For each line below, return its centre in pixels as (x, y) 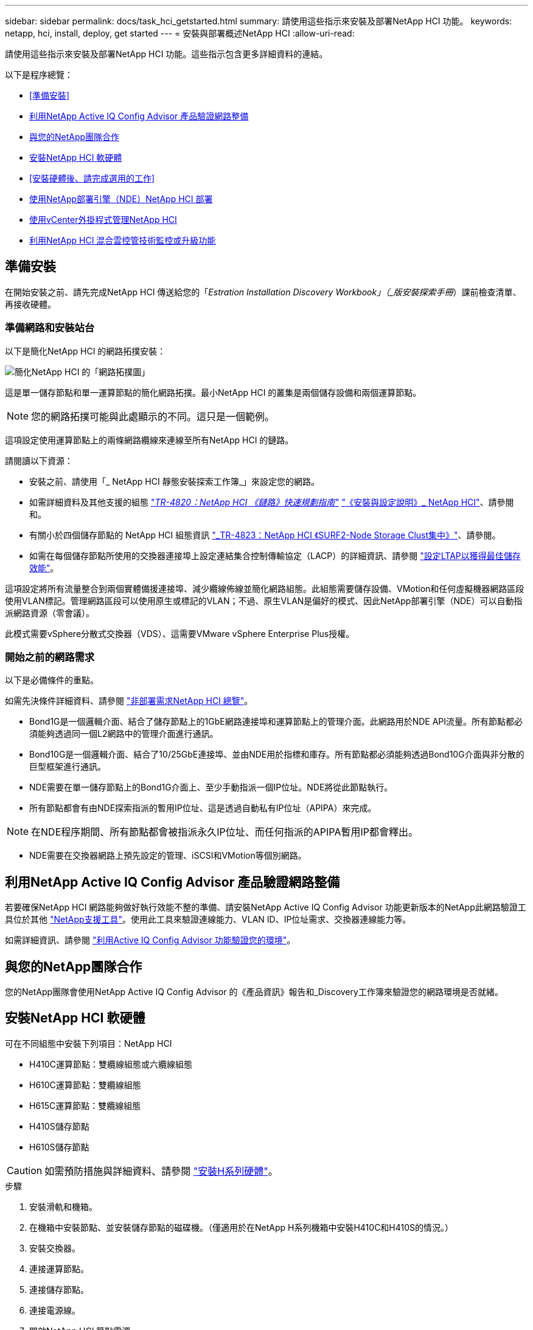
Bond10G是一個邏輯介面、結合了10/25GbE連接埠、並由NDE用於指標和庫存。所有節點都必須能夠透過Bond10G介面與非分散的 (277, 755)
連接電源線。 (55, 1310)
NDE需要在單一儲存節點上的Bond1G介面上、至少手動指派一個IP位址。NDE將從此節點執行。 (211, 787)
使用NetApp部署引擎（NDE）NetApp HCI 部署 (121, 199)
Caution (25, 1170)
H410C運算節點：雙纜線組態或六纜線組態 (111, 1064)
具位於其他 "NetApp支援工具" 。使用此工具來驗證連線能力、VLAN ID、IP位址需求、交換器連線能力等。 (208, 920)
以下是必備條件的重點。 (52, 680)
